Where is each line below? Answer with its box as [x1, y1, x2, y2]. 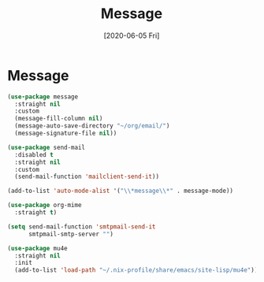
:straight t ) [14, 209, 58, 217]
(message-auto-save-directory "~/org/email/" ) [14, 122, 170, 130]
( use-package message [7, 92, 79, 101]
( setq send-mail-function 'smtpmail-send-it [7, 222, 156, 231]
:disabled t [14, 150, 54, 158]
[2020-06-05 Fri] [103, 31, 160, 40]
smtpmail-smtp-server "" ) [28, 230, 113, 238]
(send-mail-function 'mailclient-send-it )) [14, 173, 159, 181]
